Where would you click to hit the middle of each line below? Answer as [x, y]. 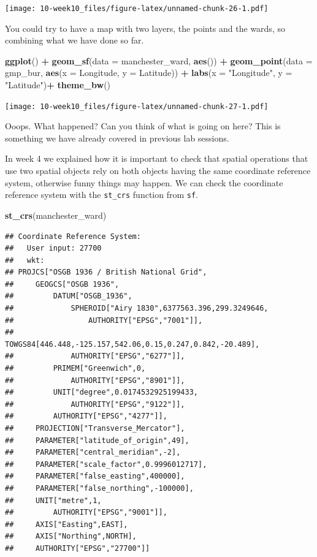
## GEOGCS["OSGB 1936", [62, 284]
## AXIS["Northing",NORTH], [71, 536]
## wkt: [25, 260]
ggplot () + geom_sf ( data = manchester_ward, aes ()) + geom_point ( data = [159, 60]
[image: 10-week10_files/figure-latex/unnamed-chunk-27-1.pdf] [137, 106]
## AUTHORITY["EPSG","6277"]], [95, 356]
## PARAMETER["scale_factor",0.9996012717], [106, 464]
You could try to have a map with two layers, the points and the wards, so [145, 28]
